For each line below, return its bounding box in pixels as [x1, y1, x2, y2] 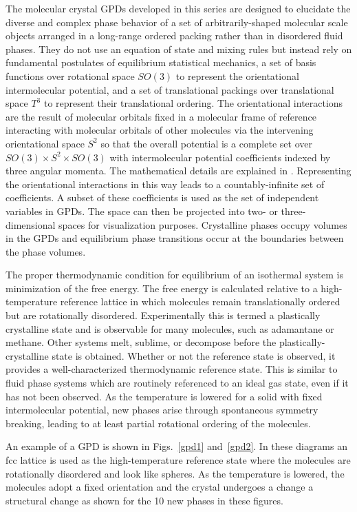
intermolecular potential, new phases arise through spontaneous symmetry [6, 402, 318, 417]
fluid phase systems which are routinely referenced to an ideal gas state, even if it [6, 376, 349, 390]
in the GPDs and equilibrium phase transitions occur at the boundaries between [6, 231, 344, 245]
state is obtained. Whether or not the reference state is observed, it [52, 348, 336, 362]
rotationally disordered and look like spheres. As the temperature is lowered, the [6, 466, 345, 480]
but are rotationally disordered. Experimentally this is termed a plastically [6, 308, 321, 322]
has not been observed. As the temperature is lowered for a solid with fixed [6, 389, 323, 403]
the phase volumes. [6, 244, 86, 258]
